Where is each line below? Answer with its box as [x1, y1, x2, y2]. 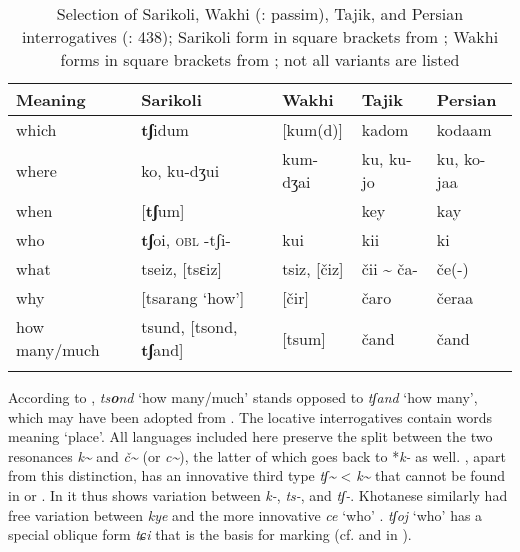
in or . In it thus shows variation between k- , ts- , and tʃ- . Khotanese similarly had [8, 484, 508, 505]
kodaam [436, 118, 492, 141]
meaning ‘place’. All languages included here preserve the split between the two [8, 426, 493, 447]
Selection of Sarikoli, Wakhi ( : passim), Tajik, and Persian [56, 2, 464, 25]
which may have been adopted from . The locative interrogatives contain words [8, 406, 493, 427]
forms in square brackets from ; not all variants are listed [60, 48, 460, 71]
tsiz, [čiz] [282, 257, 344, 280]
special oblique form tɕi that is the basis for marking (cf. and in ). [8, 524, 412, 545]
